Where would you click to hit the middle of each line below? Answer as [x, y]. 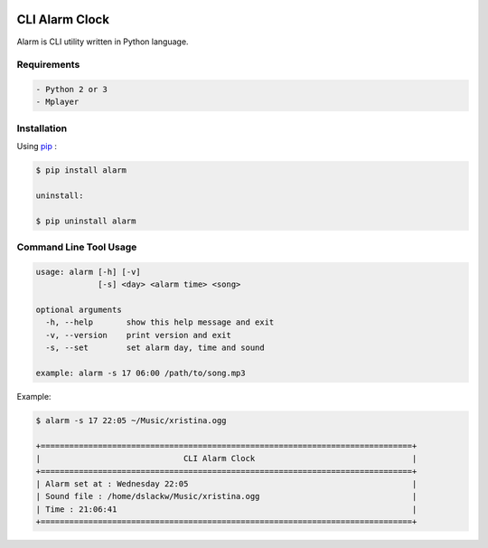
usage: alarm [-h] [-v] [89, 272]
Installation [42, 128]
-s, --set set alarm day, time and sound [155, 348]
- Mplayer [57, 102]
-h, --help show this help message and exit [160, 322]
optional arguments [79, 310]
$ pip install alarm [81, 170]
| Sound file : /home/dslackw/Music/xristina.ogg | [226, 496]
